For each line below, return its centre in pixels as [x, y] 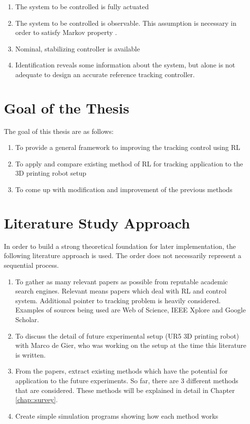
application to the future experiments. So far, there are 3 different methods [127, 380]
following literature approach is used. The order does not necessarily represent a [123, 255]
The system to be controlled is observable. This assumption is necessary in [126, 23]
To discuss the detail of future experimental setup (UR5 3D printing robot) [127, 335]
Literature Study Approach [97, 222]
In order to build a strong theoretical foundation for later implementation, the [120, 246]
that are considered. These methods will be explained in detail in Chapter [125, 390]
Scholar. [27, 319]
